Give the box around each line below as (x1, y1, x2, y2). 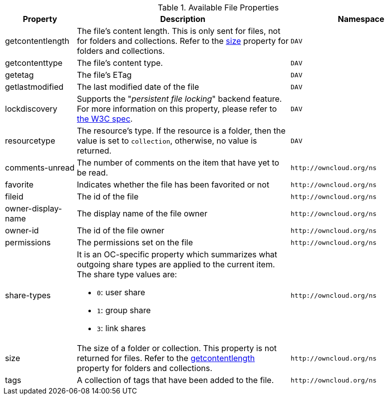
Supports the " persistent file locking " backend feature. (76, 94, 282, 104)
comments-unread (5, 163, 75, 173)
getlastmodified (5, 82, 64, 92)
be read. (76, 168, 108, 178)
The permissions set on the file (76, 237, 193, 247)
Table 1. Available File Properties (157, 2, 279, 12)
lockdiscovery (5, 104, 57, 114)
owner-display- (5, 203, 62, 213)
